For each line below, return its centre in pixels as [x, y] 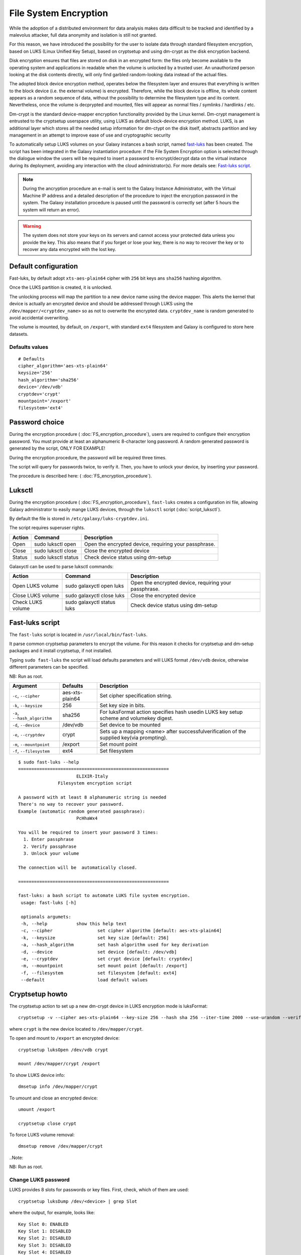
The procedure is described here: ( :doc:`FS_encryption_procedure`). [81, 476]
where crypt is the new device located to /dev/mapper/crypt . [77, 1029]
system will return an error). [51, 210]
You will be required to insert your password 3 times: [88, 832]
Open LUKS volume [35, 586]
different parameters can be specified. [49, 667]
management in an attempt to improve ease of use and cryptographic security [90, 135]
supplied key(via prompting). [133, 738]
